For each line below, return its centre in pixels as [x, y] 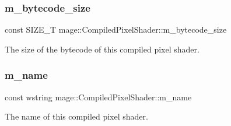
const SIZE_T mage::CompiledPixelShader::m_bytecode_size [116, 29]
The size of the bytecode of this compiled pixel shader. [102, 49]
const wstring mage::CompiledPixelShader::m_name [98, 97]
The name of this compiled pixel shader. [76, 116]
